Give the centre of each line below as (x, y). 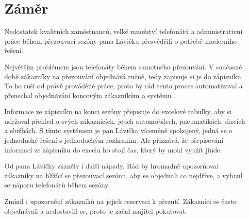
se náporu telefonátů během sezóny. (57, 185)
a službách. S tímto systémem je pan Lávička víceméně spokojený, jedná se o (118, 130)
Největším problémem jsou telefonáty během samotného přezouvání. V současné (123, 66)
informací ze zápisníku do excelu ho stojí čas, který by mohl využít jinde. (113, 149)
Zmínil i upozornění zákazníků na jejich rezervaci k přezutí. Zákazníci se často (121, 201)
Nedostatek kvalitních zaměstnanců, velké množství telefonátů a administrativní (124, 31)
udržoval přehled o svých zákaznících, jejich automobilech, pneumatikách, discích (125, 121)
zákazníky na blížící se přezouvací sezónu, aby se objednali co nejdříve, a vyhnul (124, 175)
